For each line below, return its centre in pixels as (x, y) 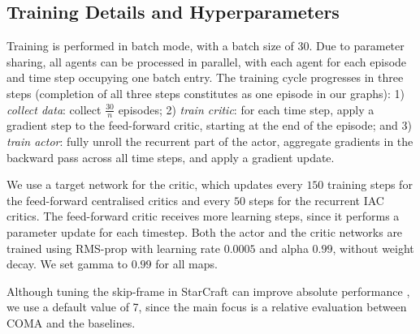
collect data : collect (54, 109)
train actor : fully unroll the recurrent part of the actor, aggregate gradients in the (210, 141)
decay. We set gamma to (67, 264)
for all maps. (186, 264)
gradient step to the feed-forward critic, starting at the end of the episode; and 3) (209, 125)
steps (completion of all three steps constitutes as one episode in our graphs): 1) (206, 93)
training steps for (370, 184)
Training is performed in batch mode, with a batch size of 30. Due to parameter (206, 46)
